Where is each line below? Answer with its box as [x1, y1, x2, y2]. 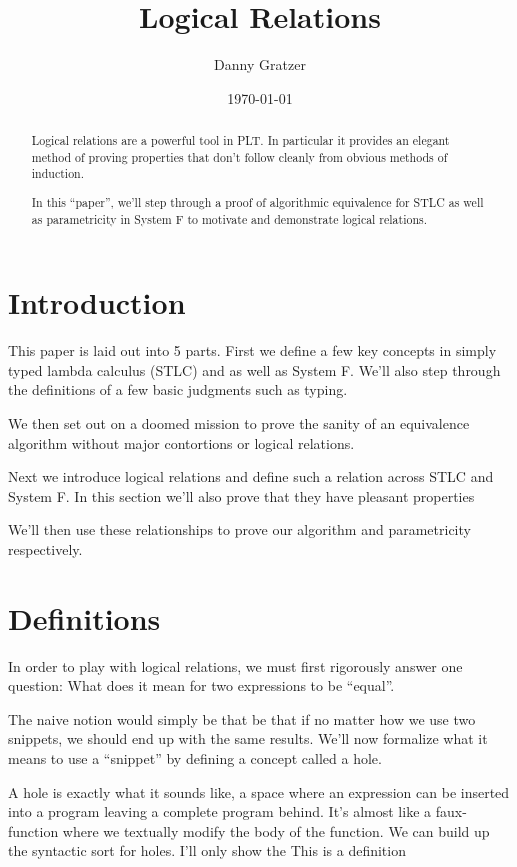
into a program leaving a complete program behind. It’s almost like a [8, 801, 432, 822]
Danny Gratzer [214, 54, 306, 75]
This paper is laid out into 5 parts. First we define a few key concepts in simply [8, 340, 497, 361]
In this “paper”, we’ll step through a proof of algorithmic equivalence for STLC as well [31, 193, 484, 210]
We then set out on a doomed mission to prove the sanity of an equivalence [8, 413, 470, 433]
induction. [31, 165, 85, 182]
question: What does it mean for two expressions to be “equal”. [8, 675, 395, 696]
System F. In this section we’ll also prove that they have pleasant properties [8, 485, 475, 506]
